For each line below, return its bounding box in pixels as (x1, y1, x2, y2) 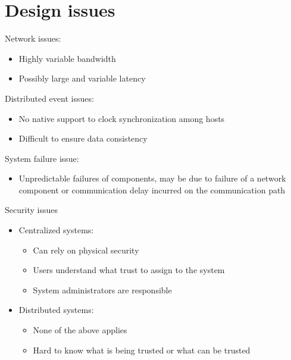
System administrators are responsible (33, 283, 172, 296)
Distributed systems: (18, 303, 94, 316)
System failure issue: (5, 152, 79, 164)
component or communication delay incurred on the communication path (18, 183, 286, 196)
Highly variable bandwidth (18, 52, 116, 64)
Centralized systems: (18, 224, 94, 236)
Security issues (5, 204, 58, 216)
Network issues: (5, 32, 61, 45)
